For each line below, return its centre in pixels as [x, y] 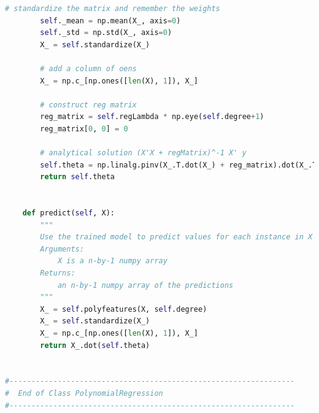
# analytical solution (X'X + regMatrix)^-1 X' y [143, 153]
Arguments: [62, 249]
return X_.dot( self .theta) [95, 345]
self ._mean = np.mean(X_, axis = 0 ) [110, 21]
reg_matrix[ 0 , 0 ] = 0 [84, 129]
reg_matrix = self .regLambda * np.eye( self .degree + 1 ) [152, 117]
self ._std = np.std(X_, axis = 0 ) [106, 33]
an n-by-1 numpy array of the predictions [145, 285]
